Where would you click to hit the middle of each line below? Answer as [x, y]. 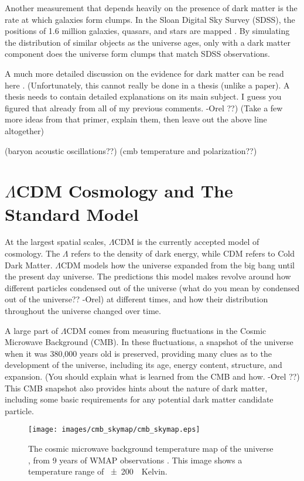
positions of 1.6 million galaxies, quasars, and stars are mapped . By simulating [147, 31]
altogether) [24, 130]
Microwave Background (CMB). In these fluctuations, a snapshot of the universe [149, 342]
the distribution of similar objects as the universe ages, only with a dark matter [148, 42]
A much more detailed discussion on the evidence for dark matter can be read [144, 73]
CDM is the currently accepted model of [187, 242]
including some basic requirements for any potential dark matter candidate [139, 399]
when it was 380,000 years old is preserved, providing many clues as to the [138, 353]
